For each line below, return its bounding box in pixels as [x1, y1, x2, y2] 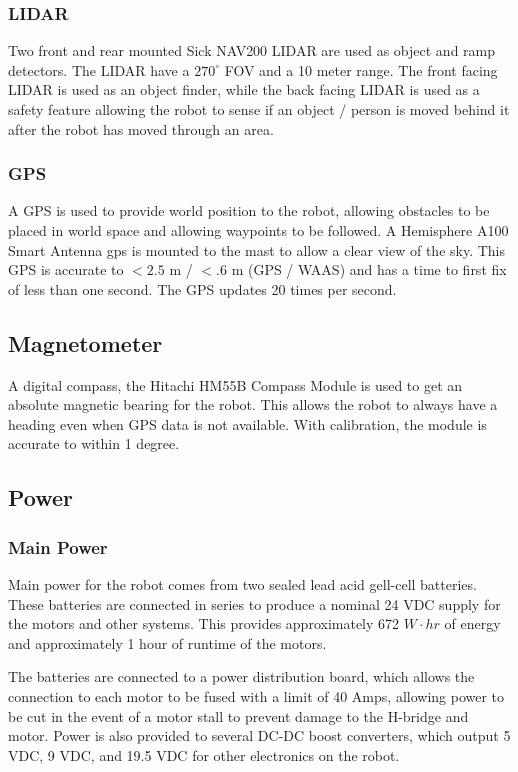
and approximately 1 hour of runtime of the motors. [8, 632, 327, 653]
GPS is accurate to [8, 259, 124, 280]
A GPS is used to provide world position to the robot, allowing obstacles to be [8, 200, 490, 221]
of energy [444, 613, 501, 634]
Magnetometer [8, 327, 163, 358]
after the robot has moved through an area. [8, 118, 274, 139]
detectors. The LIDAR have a [8, 59, 190, 80]
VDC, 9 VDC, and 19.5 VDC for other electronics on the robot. [8, 744, 400, 765]
